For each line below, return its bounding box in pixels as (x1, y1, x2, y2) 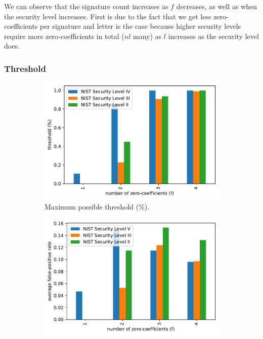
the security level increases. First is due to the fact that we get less (4, 11, 211, 21)
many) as (133, 30, 162, 41)
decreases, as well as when (176, 1, 257, 11)
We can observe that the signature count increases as (4, 1, 168, 11)
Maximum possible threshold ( (45, 201, 139, 211)
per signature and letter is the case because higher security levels (39, 21, 241, 31)
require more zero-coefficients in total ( (4, 30, 124, 41)
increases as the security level (168, 30, 259, 41)
